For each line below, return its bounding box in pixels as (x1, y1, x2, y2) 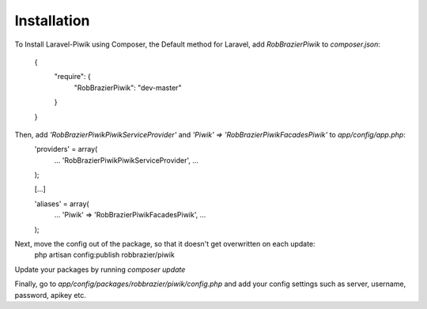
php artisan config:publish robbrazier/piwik (34, 250, 176, 260)
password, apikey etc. (14, 290, 87, 300)
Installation (14, 12, 90, 29)
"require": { (54, 72, 91, 81)
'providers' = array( (34, 145, 98, 154)
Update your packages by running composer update (14, 265, 186, 274)
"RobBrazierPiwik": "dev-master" (74, 83, 182, 92)
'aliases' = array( (34, 198, 90, 209)
